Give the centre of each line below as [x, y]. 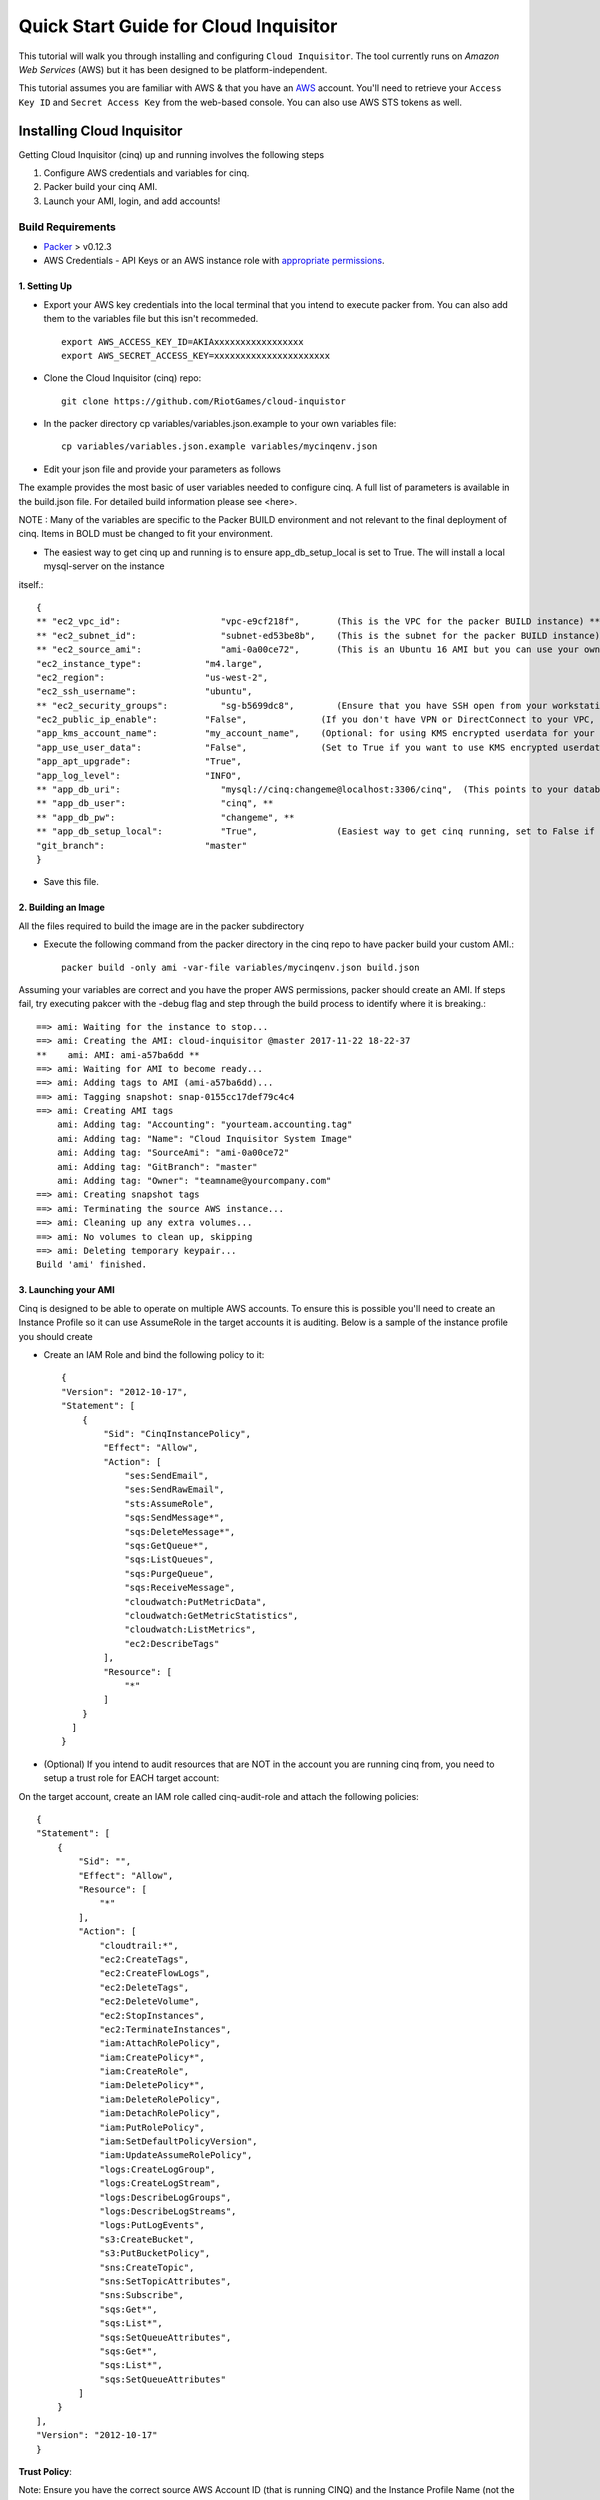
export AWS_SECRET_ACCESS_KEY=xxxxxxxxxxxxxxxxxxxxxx [195, 355]
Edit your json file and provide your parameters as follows [162, 469]
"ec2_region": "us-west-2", [152, 677]
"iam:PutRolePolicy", [152, 2127]
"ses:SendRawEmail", [174, 1489]
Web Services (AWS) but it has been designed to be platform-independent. [173, 69]
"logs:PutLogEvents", [152, 2225]
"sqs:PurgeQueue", [169, 1573]
